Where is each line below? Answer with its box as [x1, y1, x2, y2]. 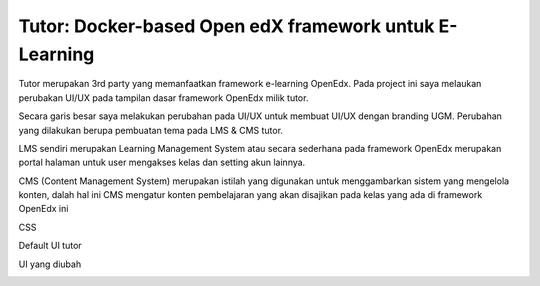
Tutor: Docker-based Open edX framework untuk [18, 15, 435, 37]
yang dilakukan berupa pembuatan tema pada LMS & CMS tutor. [18, 124, 284, 136]
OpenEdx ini [18, 203, 69, 215]
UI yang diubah [18, 258, 82, 270]
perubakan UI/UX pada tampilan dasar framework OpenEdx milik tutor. [18, 91, 309, 104]
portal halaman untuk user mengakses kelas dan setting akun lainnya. [18, 156, 306, 169]
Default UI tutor [18, 240, 82, 252]
